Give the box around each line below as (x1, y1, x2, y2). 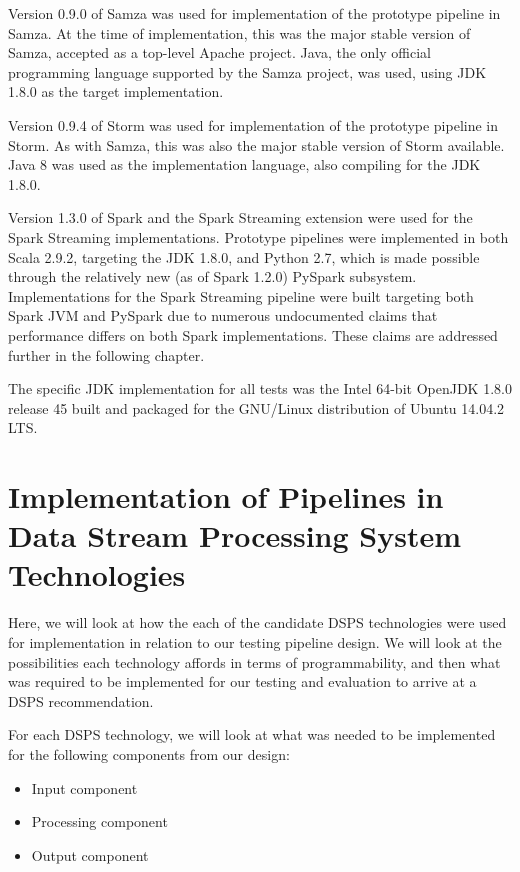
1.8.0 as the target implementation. (8, 81, 224, 102)
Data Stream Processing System (8, 515, 461, 556)
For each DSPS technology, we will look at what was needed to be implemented (8, 724, 496, 745)
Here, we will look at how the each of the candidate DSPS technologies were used (8, 612, 507, 633)
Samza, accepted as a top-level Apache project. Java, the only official (8, 42, 431, 63)
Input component (31, 777, 138, 798)
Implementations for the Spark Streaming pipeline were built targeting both (8, 285, 474, 306)
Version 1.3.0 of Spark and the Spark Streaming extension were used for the (8, 207, 473, 228)
